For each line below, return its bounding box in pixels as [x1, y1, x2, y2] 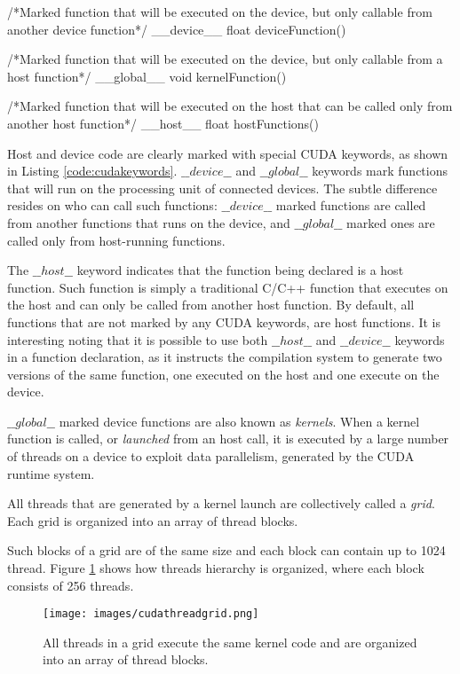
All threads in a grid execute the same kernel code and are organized [43, 632, 417, 651]
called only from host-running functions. [7, 231, 226, 249]
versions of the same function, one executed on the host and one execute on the [7, 364, 440, 383]
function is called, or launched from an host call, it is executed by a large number [7, 429, 449, 448]
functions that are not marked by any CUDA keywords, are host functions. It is [7, 312, 441, 331]
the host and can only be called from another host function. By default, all [7, 295, 415, 314]
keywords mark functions [312, 161, 448, 180]
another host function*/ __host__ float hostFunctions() [7, 114, 319, 132]
